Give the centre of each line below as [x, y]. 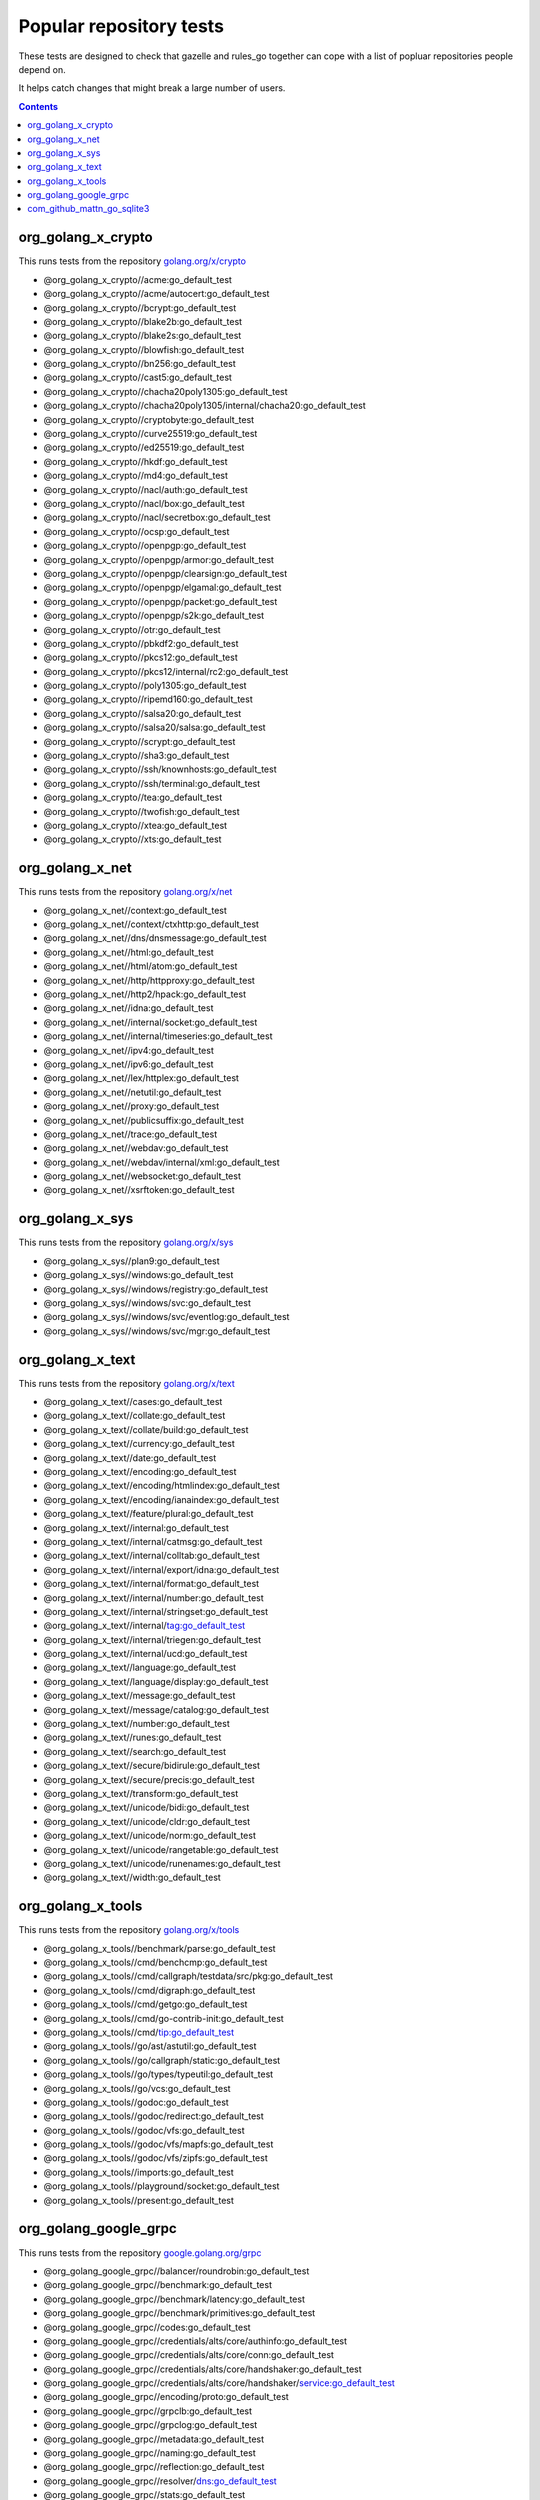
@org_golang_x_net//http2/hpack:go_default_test [145, 994]
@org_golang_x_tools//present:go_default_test [139, 2200]
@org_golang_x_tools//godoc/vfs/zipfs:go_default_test [156, 2158]
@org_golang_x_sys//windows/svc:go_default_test [147, 1302]
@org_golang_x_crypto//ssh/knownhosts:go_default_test [160, 769]
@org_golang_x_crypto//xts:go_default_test [132, 839]
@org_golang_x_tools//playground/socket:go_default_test [161, 2186]
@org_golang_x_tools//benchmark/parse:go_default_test [159, 1948]
